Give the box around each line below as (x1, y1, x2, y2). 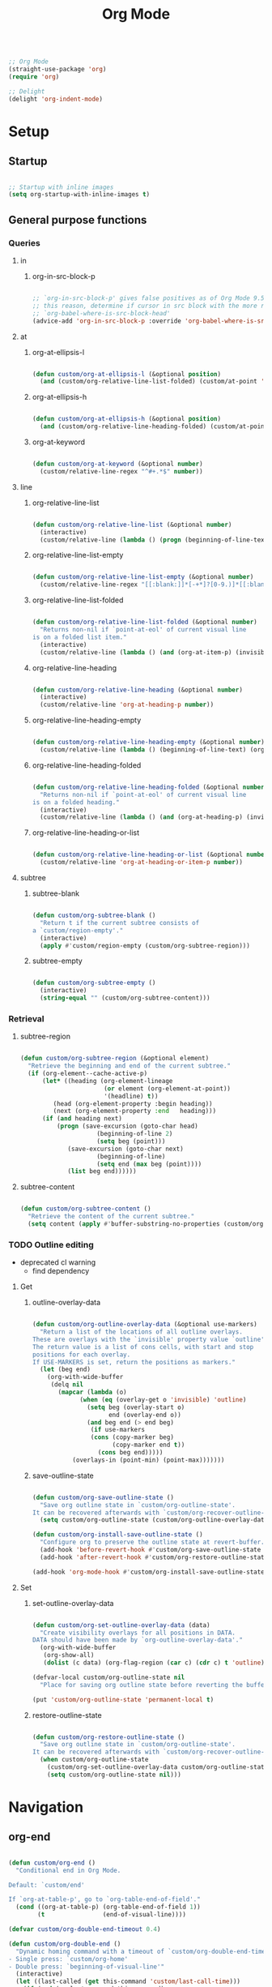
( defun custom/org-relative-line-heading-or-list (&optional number (32, 850, 269, 859)
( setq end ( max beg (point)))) (96, 1160, 202, 1168)
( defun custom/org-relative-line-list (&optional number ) (32, 520, 232, 529)
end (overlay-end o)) (108, 1411, 182, 1419)
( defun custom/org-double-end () (8, 1939, 121, 1948)
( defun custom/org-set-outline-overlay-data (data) (32, 1621, 210, 1629)
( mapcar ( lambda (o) (57, 1388, 127, 1397)
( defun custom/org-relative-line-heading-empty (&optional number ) (32, 739, 265, 747)
